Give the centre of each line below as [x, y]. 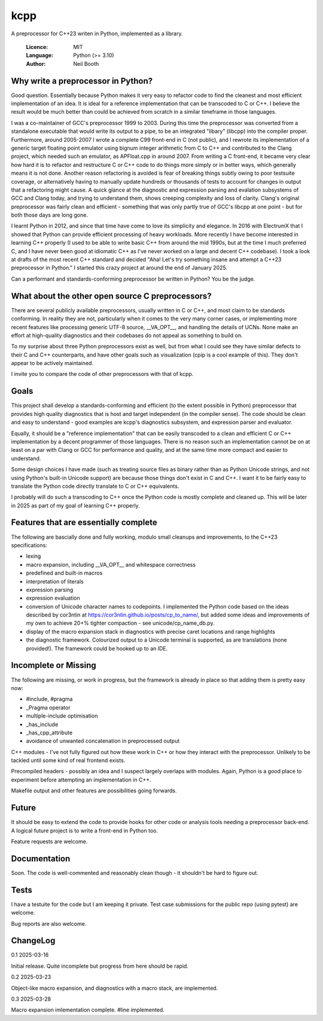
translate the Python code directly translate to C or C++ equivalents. [95, 486]
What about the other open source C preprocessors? [111, 296]
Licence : [37, 47]
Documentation [41, 859]
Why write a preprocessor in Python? [82, 81]
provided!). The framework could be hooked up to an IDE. [97, 648]
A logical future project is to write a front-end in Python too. [85, 830]
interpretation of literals [55, 581]
